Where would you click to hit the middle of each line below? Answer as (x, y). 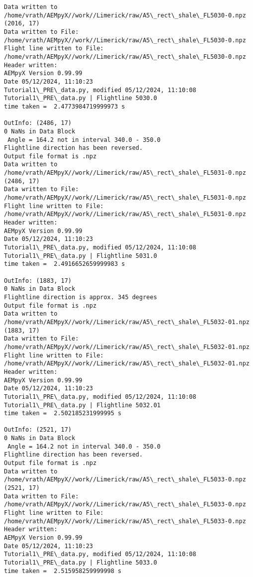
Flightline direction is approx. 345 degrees (81, 297)
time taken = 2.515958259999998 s (63, 571)
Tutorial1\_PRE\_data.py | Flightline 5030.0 (81, 98)
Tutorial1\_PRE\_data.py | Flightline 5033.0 (81, 562)
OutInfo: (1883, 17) (38, 281)
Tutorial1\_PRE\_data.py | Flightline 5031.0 (81, 256)
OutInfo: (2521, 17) (38, 430)
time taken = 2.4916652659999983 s (65, 264)
